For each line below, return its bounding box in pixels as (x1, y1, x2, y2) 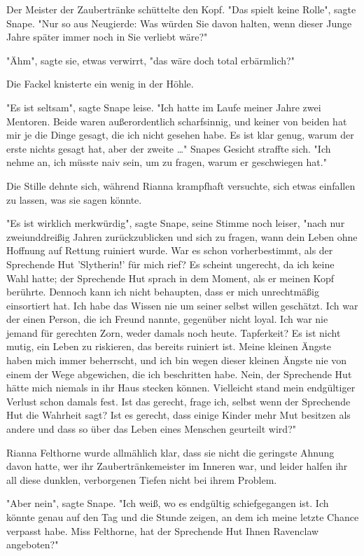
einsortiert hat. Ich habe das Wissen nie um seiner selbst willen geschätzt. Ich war (6, 298, 358, 312)
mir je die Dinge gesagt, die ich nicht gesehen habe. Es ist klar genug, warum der (6, 127, 354, 142)
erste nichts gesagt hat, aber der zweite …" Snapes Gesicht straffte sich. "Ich (6, 141, 331, 155)
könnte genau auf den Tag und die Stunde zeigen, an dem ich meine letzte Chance (6, 510, 359, 524)
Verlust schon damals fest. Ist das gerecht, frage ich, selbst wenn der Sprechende (6, 394, 351, 408)
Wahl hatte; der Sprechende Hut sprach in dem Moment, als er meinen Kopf (6, 270, 335, 285)
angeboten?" (6, 537, 59, 552)
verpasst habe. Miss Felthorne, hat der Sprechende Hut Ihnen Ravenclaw (6, 523, 319, 538)
